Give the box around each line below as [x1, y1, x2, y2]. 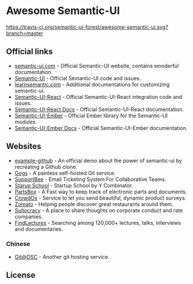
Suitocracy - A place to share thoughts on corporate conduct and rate [14, 207, 183, 214]
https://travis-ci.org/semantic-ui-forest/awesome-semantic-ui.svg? [6, 23, 168, 30]
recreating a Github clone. [14, 163, 78, 170]
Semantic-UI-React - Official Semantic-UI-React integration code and [14, 93, 182, 100]
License [6, 271, 36, 280]
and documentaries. [14, 225, 63, 232]
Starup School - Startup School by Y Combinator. [14, 182, 133, 189]
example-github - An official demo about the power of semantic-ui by [14, 157, 182, 164]
